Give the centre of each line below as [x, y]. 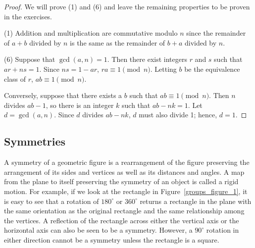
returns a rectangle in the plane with [196, 201]
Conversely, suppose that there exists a [63, 95]
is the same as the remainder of [118, 42]
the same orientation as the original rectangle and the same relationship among [124, 211]
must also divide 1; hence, [178, 115]
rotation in [223, 230]
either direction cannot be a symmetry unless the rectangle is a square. [112, 239]
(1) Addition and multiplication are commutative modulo [91, 33]
